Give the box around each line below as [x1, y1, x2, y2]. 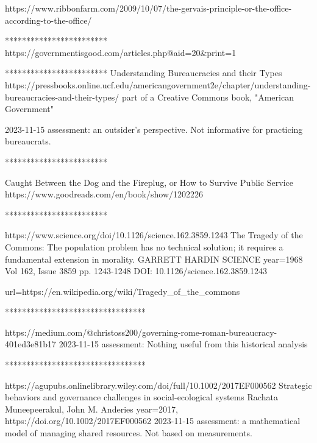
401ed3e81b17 [5, 338, 56, 350]
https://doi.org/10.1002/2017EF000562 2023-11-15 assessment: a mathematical [5, 414, 301, 427]
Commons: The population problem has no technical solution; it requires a [5, 240, 283, 253]
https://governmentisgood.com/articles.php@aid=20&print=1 [5, 46, 237, 58]
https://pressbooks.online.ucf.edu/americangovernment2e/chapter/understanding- [5, 78, 311, 91]
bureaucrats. [5, 135, 51, 147]
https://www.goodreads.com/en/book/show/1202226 [5, 188, 204, 200]
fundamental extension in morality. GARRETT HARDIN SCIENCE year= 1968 [5, 252, 303, 265]
